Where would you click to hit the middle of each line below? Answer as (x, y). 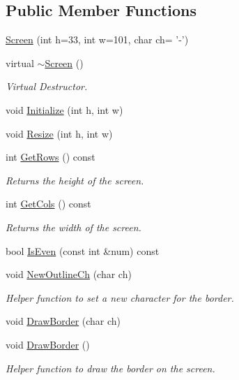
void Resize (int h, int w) (59, 133)
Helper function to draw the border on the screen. (110, 368)
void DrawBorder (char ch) (63, 321)
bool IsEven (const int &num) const (83, 250)
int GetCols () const (48, 204)
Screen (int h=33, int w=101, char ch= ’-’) (97, 39)
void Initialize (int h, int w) (64, 109)
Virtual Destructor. (47, 86)
